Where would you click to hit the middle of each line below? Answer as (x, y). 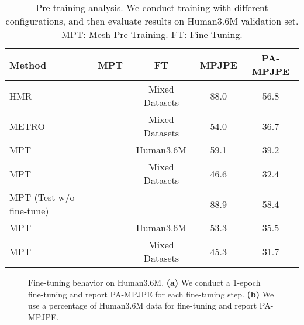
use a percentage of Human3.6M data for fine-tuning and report (143, 305)
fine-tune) (29, 211)
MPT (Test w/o (42, 197)
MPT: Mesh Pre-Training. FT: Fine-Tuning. (152, 34)
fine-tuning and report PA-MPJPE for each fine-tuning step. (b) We (151, 294)
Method (28, 64)
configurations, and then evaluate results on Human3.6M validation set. (152, 21)
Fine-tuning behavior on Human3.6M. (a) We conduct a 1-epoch (144, 282)
